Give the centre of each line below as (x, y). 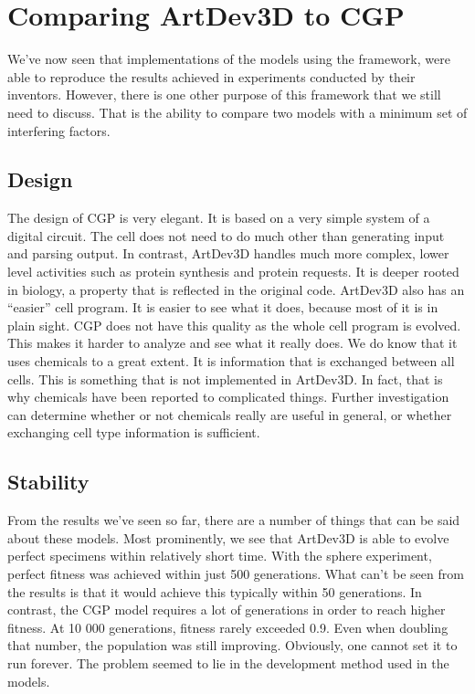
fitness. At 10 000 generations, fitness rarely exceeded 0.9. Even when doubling (228, 627)
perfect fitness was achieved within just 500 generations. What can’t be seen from (236, 573)
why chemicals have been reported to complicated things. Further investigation (228, 397)
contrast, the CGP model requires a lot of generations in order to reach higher (227, 610)
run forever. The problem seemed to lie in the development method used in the (228, 662)
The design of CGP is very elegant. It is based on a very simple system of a (219, 218)
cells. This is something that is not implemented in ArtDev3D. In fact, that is (225, 379)
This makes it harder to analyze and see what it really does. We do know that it (232, 343)
